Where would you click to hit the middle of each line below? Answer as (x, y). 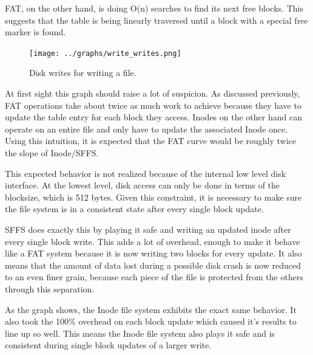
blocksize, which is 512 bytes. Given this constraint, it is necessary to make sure (153, 197)
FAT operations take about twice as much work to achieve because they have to (153, 105)
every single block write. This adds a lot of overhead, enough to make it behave (153, 241)
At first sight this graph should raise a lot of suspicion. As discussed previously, (153, 93)
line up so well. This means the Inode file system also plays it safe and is (140, 333)
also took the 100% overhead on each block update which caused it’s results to (151, 321)
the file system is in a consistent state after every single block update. (134, 209)
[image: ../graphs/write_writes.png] (105, 53)
